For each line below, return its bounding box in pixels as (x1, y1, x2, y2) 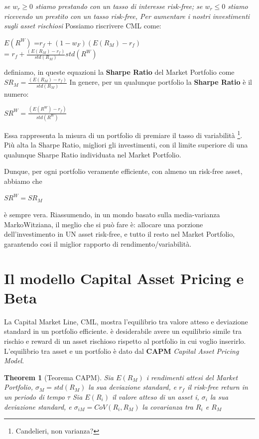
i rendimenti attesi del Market (146, 372, 238, 382)
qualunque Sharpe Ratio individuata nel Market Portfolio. (4, 149, 181, 159)
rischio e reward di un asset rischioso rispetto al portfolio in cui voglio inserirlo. (4, 335, 246, 346)
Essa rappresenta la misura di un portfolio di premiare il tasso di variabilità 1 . (4, 128, 243, 140)
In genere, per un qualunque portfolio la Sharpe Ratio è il (69, 77, 252, 87)
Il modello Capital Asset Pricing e (4, 268, 244, 288)
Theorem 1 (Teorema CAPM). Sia (4, 372, 114, 382)
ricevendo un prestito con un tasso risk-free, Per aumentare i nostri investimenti (4, 10, 250, 21)
